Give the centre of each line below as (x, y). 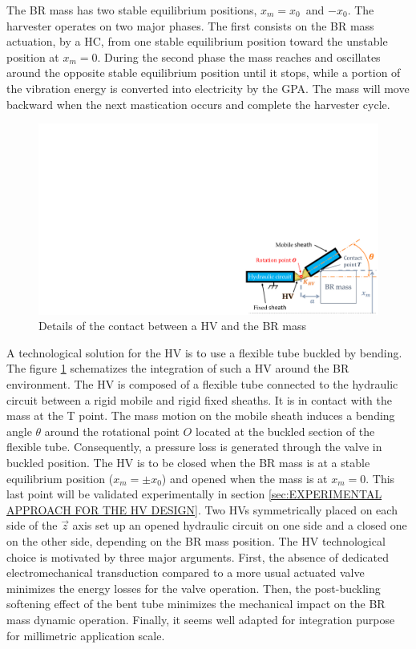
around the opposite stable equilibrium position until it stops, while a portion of (204, 73)
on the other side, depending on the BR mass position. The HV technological (196, 540)
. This (380, 478)
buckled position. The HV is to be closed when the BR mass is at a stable (188, 462)
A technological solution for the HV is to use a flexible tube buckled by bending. (204, 352)
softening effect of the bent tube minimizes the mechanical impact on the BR (196, 604)
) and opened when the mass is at (244, 478)
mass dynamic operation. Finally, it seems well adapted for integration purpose (201, 619)
